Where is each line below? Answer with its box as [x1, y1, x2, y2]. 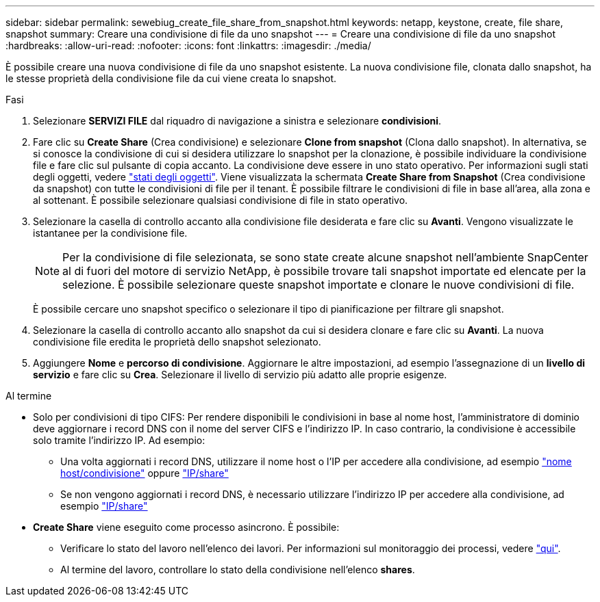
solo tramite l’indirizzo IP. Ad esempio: [33, 434, 205, 446]
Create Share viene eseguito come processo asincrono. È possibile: [33, 521, 340, 533]
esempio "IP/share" [60, 500, 148, 512]
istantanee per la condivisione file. [33, 227, 188, 239]
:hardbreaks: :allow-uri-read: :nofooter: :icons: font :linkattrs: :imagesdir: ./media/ [5, 40, 371, 51]
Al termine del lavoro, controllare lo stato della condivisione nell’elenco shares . [60, 564, 415, 575]
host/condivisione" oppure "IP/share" [60, 467, 229, 479]
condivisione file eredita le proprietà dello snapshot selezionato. [33, 336, 321, 348]
